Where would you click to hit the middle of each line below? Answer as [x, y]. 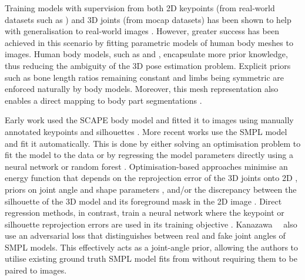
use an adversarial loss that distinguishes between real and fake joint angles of [145, 235]
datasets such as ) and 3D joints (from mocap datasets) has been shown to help [148, 19]
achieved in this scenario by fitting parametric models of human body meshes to [149, 42]
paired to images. [36, 270]
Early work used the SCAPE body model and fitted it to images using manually [149, 120]
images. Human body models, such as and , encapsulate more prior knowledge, [146, 54]
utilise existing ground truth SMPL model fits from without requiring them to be [151, 258]
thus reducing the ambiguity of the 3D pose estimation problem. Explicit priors [148, 65]
